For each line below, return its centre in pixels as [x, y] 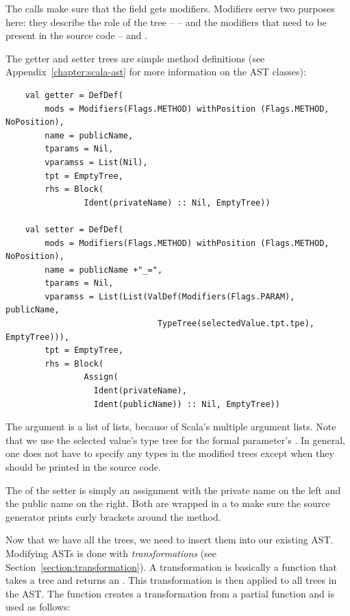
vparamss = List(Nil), [96, 162]
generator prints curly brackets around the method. [113, 516]
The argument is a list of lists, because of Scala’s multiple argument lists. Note [171, 427]
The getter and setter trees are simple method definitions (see [135, 58]
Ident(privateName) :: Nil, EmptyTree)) [177, 202]
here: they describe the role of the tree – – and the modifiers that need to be [166, 22]
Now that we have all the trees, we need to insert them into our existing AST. [170, 540]
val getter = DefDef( [74, 95]
